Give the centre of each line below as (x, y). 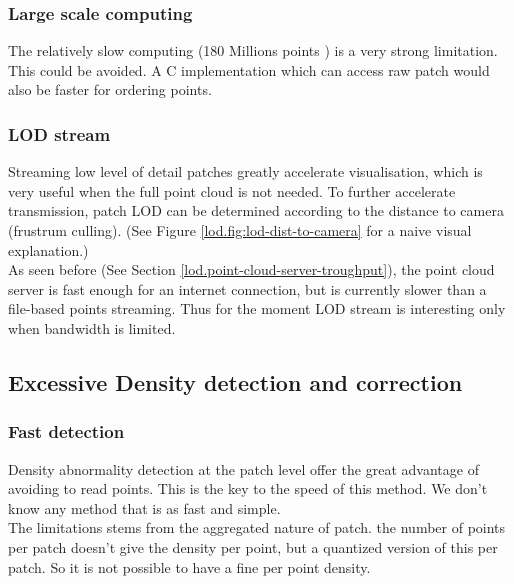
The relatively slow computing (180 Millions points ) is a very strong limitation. (253, 50)
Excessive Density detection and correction (235, 381)
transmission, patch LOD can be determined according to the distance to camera (256, 210)
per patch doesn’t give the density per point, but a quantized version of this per (253, 546)
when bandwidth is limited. (92, 327)
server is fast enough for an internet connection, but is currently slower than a (247, 288)
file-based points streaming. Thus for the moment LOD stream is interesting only (257, 308)
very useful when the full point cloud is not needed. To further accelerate (232, 190)
